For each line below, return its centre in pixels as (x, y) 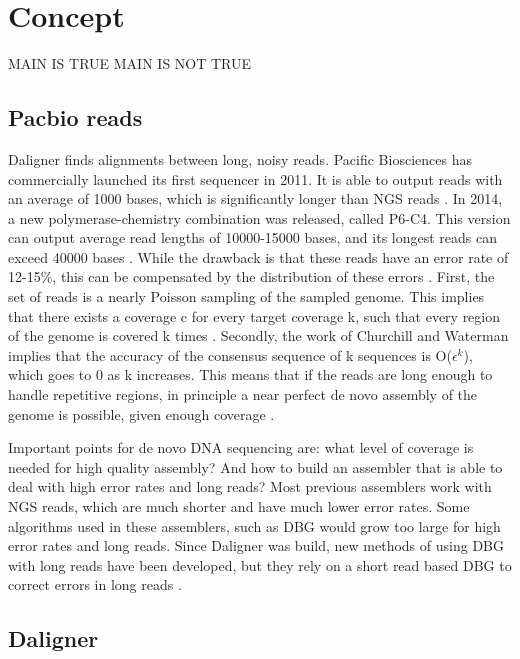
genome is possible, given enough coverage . (141, 413)
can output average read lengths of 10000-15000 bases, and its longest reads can (252, 237)
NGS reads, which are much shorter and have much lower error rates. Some (239, 506)
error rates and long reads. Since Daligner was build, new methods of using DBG (256, 545)
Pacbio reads (75, 117)
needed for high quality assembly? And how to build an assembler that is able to (255, 466)
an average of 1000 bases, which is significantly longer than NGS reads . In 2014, (255, 198)
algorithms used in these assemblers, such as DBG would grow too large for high (254, 525)
